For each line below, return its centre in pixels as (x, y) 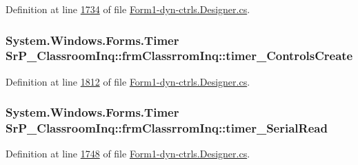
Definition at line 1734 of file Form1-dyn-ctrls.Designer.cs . (128, 9)
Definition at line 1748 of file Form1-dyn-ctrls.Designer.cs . (128, 154)
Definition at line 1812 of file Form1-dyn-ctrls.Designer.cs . (128, 81)
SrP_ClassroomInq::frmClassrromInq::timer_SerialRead (167, 128)
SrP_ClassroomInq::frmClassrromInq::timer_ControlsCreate (179, 56)
